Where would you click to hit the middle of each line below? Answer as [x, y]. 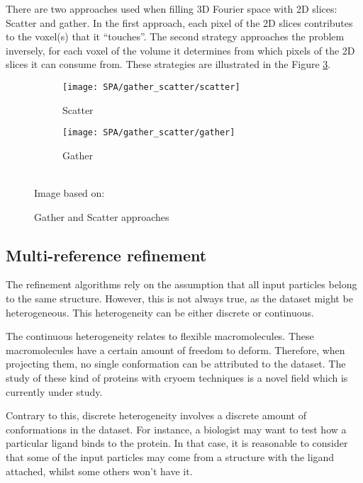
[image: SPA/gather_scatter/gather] [149, 133]
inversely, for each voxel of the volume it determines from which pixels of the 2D [180, 50]
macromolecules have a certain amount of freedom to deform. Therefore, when [175, 350]
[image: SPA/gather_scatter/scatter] [151, 87]
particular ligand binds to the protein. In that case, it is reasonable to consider [177, 443]
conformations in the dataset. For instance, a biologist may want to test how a [176, 429]
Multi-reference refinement [106, 255]
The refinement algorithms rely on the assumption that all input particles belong [181, 284]
